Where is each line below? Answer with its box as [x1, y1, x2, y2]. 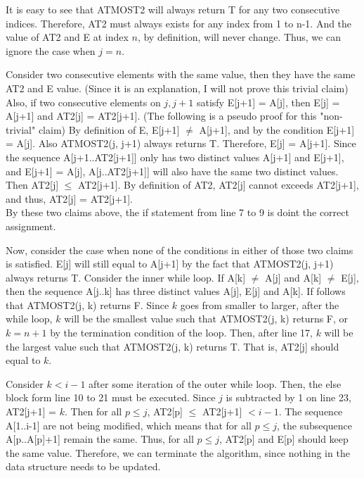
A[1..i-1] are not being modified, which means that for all [6, 417, 252, 432]
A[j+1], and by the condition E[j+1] [199, 122, 355, 137]
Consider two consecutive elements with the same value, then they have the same [6, 67, 356, 82]
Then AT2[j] [6, 177, 59, 192]
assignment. [6, 218, 56, 233]
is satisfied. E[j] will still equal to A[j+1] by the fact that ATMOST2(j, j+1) [6, 256, 334, 271]
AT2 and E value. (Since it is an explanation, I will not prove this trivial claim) [6, 80, 349, 95]
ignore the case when [6, 43, 96, 58]
